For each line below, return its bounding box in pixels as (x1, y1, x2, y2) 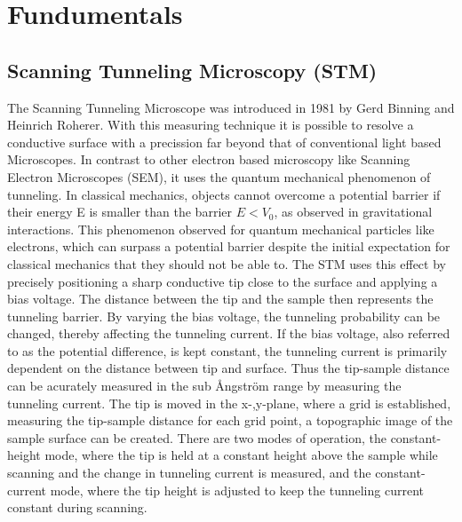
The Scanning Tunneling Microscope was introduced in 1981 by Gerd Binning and (7, 98, 455, 116)
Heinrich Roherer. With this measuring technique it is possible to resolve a (7, 115, 414, 134)
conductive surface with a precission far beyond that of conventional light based (7, 132, 442, 151)
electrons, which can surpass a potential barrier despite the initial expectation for (7, 237, 450, 256)
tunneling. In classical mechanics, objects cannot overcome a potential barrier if (7, 185, 441, 203)
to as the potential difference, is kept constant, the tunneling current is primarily (7, 341, 448, 360)
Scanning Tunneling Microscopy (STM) (7, 56, 378, 83)
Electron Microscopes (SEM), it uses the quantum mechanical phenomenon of (7, 167, 431, 186)
